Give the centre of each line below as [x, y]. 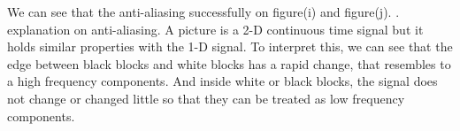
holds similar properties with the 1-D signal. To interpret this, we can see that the [230, 46]
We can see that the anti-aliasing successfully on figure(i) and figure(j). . [203, 12]
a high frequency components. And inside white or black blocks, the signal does [222, 81]
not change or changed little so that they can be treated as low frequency [206, 98]
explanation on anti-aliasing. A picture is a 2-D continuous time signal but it [215, 29]
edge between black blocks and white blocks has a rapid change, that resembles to [229, 63]
